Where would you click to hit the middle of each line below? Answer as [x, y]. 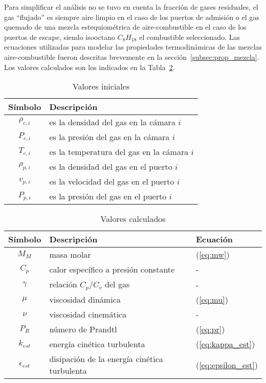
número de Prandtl [83, 329]
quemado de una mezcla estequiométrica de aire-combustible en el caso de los [125, 27]
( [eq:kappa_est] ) [225, 344]
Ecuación [214, 239]
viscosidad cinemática [88, 314]
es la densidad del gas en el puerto [111, 167]
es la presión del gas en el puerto [108, 196]
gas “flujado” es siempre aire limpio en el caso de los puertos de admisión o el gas [132, 17]
